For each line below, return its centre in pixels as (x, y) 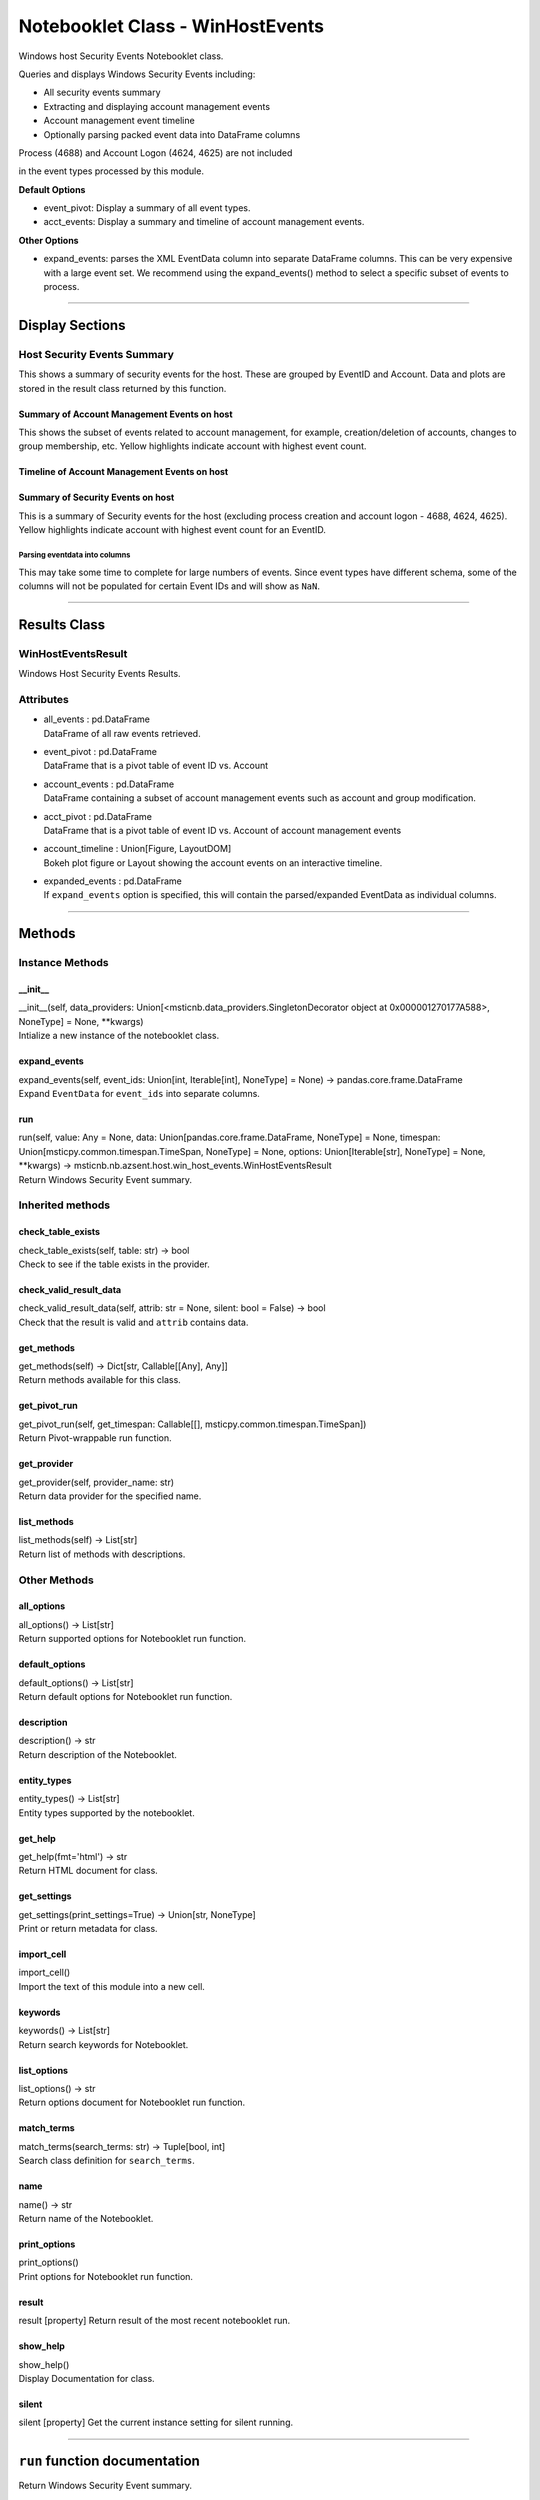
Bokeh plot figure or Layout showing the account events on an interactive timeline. (213, 862)
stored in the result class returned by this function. (122, 388)
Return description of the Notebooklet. (97, 1754)
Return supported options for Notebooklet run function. (132, 1639)
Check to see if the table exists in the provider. (114, 1264)
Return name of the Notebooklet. (86, 2218)
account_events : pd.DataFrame (109, 784)
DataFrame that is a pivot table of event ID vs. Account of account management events (222, 830)
